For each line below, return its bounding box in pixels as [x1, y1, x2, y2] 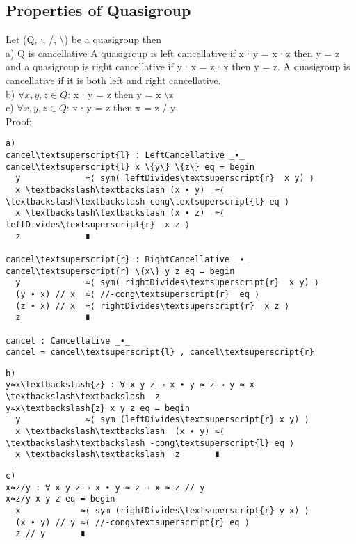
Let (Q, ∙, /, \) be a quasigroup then [6, 32, 161, 47]
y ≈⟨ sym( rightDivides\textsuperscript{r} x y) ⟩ [15, 278, 320, 288]
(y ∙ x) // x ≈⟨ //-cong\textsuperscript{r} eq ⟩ [15, 289, 260, 299]
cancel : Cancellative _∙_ [6, 335, 130, 346]
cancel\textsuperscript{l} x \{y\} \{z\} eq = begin [6, 161, 254, 172]
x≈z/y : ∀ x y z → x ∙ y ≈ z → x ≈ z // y [6, 482, 205, 493]
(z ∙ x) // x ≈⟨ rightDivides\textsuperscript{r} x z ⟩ [15, 301, 290, 311]
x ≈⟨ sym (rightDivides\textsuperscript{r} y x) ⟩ [15, 506, 309, 516]
